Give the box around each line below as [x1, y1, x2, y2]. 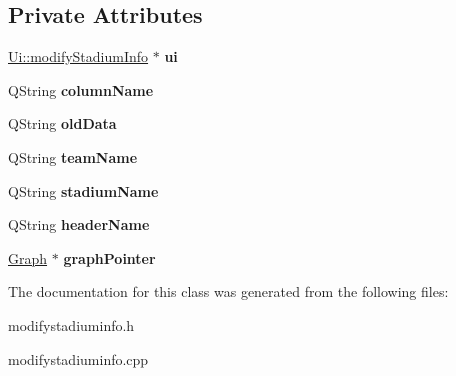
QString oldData [8, 113, 117, 134]
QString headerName [8, 214, 150, 235]
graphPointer [63, 247, 156, 268]
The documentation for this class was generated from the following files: [8, 281, 449, 302]
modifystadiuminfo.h [8, 314, 135, 335]
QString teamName [8, 146, 138, 167]
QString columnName [8, 79, 154, 100]
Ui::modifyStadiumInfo [8, 46, 149, 67]
